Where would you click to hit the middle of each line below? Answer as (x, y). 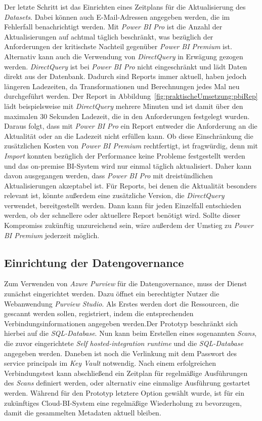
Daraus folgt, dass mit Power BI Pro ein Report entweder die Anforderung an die (131, 126)
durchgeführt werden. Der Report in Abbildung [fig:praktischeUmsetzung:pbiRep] (131, 96)
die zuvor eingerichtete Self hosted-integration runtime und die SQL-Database (124, 343)
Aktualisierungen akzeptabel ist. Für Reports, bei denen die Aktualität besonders (130, 185)
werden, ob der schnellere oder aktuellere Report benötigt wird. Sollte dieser (122, 215)
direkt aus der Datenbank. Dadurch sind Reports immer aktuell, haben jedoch (125, 76)
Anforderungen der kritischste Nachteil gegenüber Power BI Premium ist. (118, 46)
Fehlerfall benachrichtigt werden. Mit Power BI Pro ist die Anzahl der (113, 27)
